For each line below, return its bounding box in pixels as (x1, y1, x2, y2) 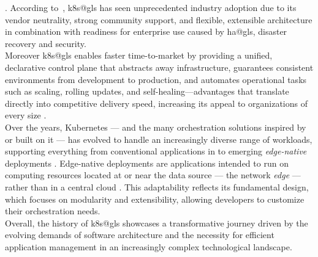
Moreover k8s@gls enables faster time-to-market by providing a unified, (5, 49, 273, 62)
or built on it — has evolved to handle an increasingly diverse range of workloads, (5, 132, 312, 145)
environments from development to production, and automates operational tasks (5, 73, 307, 85)
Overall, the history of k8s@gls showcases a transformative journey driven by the (5, 216, 308, 229)
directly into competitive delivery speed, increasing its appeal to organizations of (5, 96, 308, 109)
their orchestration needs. (5, 205, 100, 217)
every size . (5, 109, 47, 121)
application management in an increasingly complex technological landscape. (5, 240, 292, 253)
